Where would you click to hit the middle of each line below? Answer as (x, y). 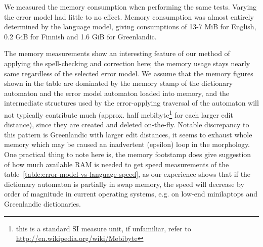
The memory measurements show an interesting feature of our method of (117, 53)
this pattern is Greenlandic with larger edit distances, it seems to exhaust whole (128, 134)
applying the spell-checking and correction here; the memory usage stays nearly (127, 63)
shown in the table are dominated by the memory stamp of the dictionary (119, 83)
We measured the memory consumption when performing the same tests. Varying (130, 7)
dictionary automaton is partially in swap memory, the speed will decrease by (124, 184)
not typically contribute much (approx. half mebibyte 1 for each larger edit (119, 114)
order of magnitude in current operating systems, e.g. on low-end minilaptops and (131, 194)
